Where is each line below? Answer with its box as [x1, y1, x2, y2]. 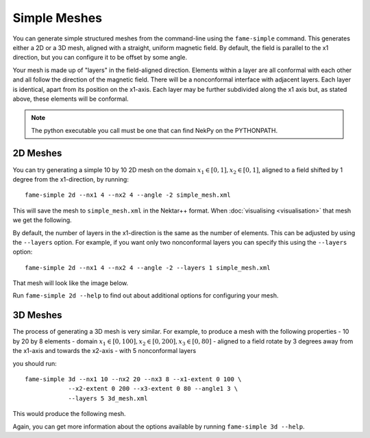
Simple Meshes [12, 10, 103, 25]
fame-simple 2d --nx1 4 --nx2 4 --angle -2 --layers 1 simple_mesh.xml [25, 264, 271, 271]
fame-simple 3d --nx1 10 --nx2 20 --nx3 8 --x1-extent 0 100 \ [25, 375, 242, 383]
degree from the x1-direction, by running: [12, 175, 129, 183]
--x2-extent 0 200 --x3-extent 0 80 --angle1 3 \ [68, 385, 238, 393]
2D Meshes [12, 147, 62, 159]
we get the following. [12, 216, 72, 224]
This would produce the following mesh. [12, 410, 126, 418]
